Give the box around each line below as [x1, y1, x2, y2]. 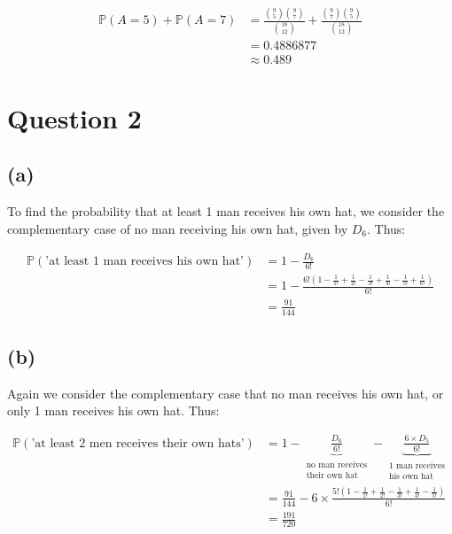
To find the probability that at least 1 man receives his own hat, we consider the [7, 202, 445, 221]
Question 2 [7, 99, 142, 135]
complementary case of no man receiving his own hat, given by [7, 219, 348, 237]
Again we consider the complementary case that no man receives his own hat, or [7, 383, 444, 402]
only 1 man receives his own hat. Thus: [7, 401, 220, 420]
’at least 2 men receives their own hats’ [31, 437, 245, 450]
